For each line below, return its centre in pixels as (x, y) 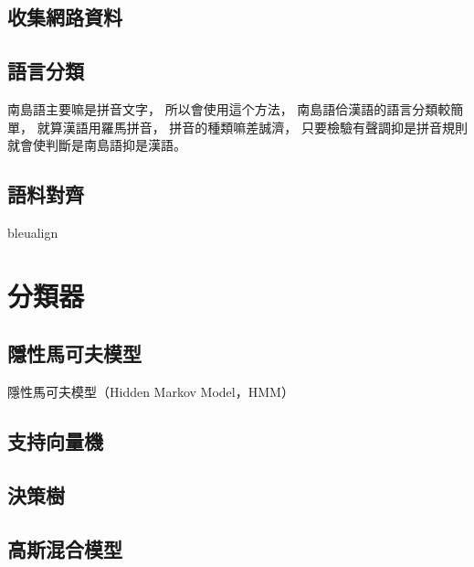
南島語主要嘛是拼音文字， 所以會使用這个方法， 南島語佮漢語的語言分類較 (229, 108)
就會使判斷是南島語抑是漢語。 (97, 145)
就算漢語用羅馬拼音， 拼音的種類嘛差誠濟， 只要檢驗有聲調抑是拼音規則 (252, 127)
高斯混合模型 (65, 548)
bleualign (33, 232)
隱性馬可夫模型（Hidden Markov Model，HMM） (151, 392)
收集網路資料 (65, 17)
